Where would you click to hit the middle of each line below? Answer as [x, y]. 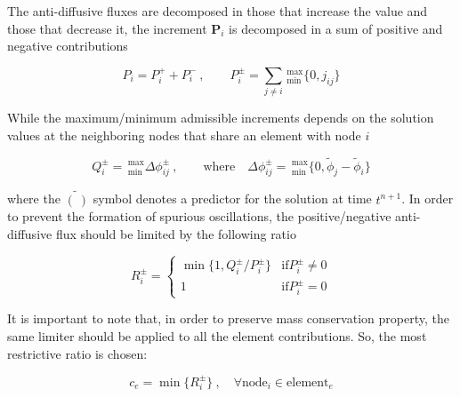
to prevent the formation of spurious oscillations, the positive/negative [199, 216]
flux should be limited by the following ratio [176, 233]
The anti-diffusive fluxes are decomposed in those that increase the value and [218, 11]
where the [34, 198]
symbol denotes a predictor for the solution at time [232, 198]
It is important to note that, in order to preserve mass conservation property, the [228, 318]
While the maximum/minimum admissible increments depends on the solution [221, 118]
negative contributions [68, 46]
